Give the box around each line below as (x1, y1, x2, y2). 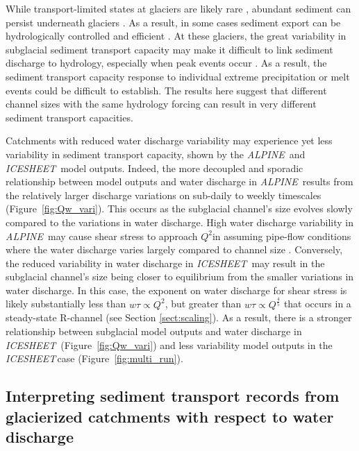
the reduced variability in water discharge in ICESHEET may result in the (6, 255, 325, 270)
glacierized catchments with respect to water (6, 405, 334, 427)
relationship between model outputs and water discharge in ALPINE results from (6, 174, 353, 189)
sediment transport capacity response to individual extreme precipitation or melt (6, 69, 350, 83)
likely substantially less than (6, 296, 126, 311)
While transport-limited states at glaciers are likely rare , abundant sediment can (6, 1, 351, 15)
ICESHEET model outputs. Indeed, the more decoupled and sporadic (6, 160, 303, 175)
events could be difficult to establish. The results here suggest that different (6, 83, 327, 97)
